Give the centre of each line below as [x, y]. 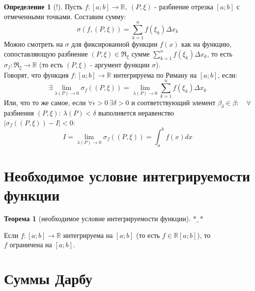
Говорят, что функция [36, 74]
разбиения [19, 113]
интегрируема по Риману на [155, 74]
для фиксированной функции [114, 44]
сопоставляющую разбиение [46, 53]
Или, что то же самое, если [45, 102]
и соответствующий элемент [173, 102]
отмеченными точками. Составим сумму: [65, 16]
